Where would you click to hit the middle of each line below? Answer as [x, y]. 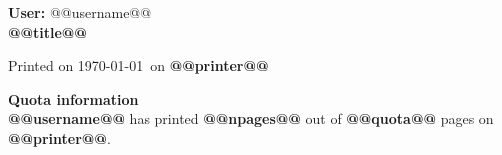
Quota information [73, 98]
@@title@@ [47, 31]
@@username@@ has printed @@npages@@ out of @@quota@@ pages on [251, 118]
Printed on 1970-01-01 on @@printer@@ [138, 65]
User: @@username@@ [80, 12]
